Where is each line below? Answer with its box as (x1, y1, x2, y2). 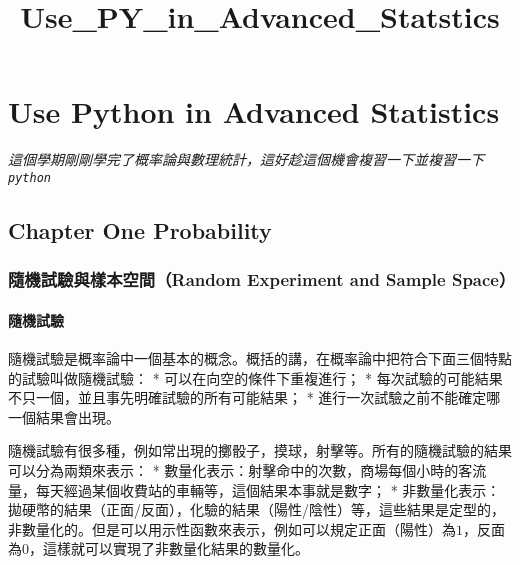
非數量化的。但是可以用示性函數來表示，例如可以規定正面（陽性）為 (8, 518, 456, 539)
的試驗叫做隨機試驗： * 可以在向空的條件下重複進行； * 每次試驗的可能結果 (8, 367, 503, 388)
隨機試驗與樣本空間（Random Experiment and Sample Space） (8, 267, 516, 292)
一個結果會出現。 (8, 406, 120, 427)
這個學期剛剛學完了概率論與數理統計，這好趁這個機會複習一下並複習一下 (8, 149, 484, 170)
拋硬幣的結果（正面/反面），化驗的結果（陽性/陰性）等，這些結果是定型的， (8, 499, 505, 520)
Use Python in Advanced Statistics (8, 91, 500, 132)
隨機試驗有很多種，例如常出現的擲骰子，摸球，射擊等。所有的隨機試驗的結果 (8, 440, 512, 461)
